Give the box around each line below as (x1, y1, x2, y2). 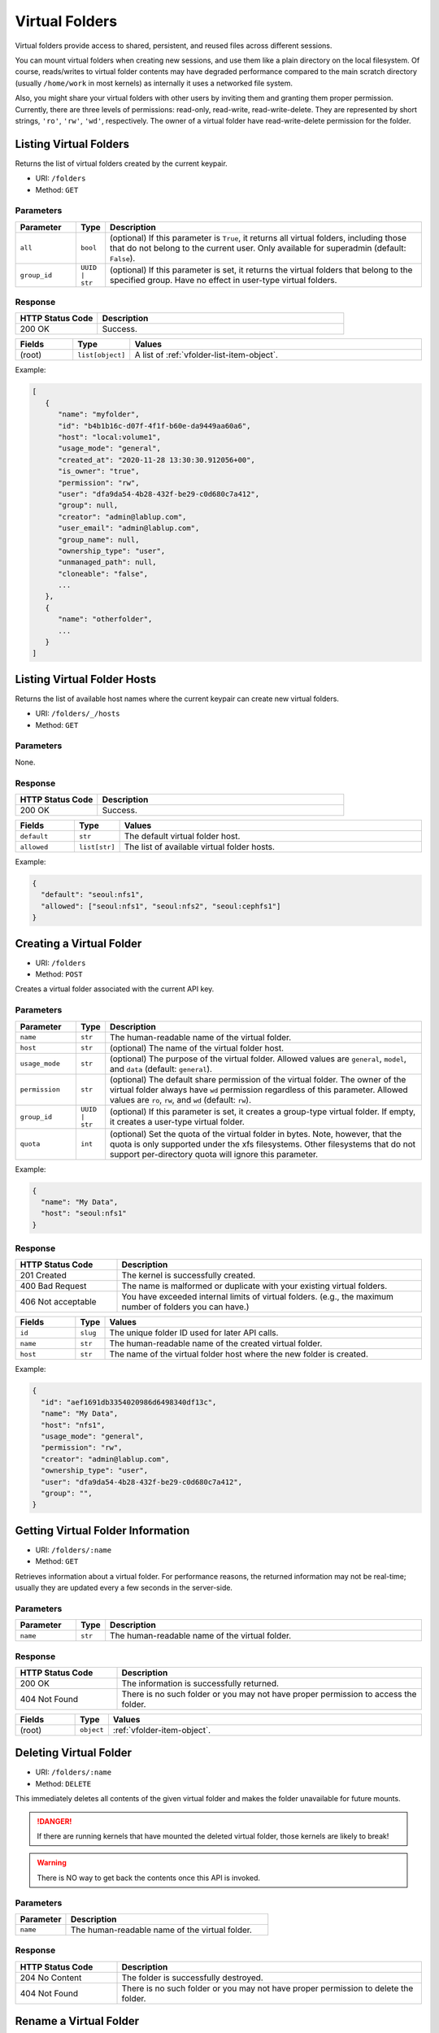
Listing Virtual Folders (15, 137, 130, 150)
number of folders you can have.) (121, 1301, 250, 1313)
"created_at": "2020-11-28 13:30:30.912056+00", (58, 455, 255, 464)
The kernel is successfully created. (121, 1269, 256, 1281)
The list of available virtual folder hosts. (124, 842, 276, 852)
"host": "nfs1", (41, 1420, 106, 1430)
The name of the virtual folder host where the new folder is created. (109, 1348, 369, 1360)
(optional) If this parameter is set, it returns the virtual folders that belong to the (110, 264, 413, 276)
